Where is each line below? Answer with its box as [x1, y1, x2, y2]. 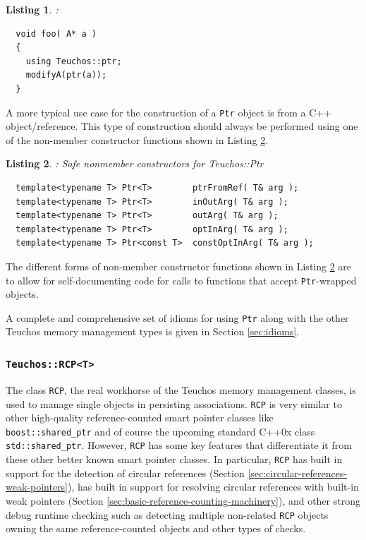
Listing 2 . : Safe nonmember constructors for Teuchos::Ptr [6, 156, 264, 171]
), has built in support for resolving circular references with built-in [68, 479, 359, 494]
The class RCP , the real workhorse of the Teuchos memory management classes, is [6, 382, 356, 397]
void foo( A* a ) [16, 28, 97, 39]
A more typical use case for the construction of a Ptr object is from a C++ [6, 104, 332, 119]
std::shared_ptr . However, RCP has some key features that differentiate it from [6, 438, 352, 452]
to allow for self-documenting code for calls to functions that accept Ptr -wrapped [6, 272, 357, 287]
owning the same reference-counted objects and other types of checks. [6, 521, 306, 536]
